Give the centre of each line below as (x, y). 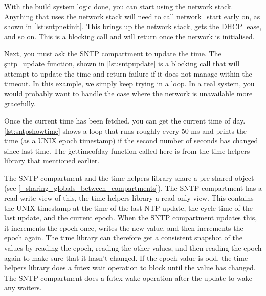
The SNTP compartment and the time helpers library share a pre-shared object (129, 177)
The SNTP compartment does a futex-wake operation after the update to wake (128, 277)
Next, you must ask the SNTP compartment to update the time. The (113, 53)
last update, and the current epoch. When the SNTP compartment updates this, (131, 218)
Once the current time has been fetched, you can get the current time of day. (125, 120)
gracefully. (20, 103)
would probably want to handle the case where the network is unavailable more (128, 93)
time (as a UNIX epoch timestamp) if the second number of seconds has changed (131, 141)
